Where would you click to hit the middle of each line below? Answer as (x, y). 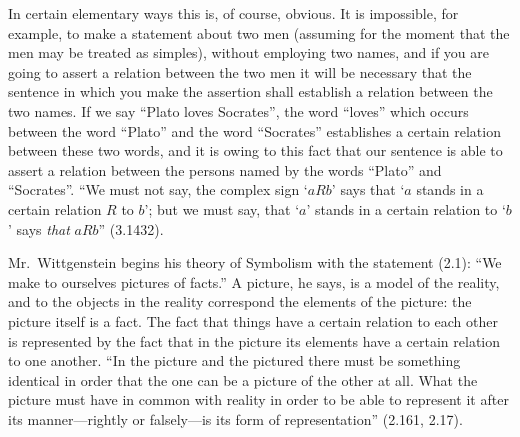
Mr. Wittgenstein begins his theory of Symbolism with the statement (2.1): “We (255, 262)
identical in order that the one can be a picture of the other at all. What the (243, 379)
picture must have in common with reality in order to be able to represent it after (258, 399)
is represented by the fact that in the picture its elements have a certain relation (254, 340)
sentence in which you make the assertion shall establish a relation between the (250, 91)
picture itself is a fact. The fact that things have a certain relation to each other (253, 320)
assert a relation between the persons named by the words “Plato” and (225, 169)
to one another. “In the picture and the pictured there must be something (234, 360)
